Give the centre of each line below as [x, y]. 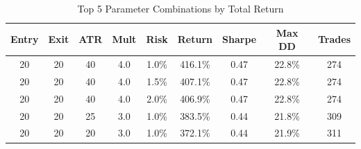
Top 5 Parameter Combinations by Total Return [180, 8]
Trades [334, 39]
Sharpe [240, 39]
